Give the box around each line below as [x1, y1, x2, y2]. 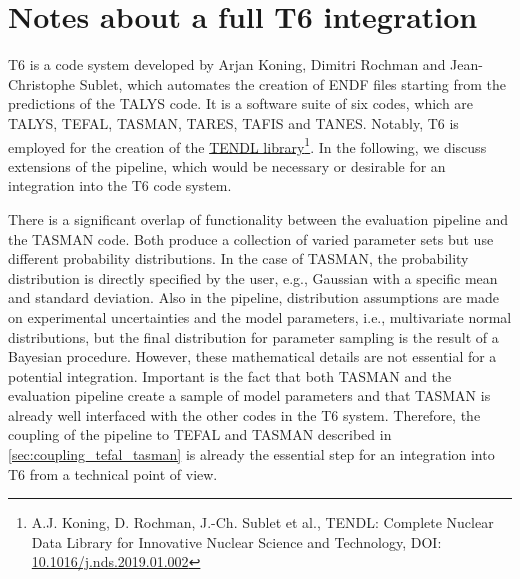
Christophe [8, 73, 76, 94]
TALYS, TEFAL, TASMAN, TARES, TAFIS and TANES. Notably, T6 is [8, 112, 459, 133]
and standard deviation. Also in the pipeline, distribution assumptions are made [8, 287, 500, 308]
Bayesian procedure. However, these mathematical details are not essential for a [8, 346, 497, 367]
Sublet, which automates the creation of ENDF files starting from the [79, 73, 507, 94]
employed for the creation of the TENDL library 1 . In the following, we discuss [8, 133, 487, 157]
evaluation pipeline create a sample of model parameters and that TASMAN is [8, 385, 491, 406]
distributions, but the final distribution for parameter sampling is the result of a [8, 326, 499, 347]
